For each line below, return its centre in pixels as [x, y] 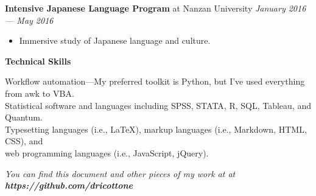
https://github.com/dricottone [69, 185]
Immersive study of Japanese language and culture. [115, 40]
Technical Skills [38, 61]
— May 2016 [29, 20]
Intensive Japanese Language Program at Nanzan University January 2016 [156, 8]
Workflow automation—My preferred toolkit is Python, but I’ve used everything [155, 81]
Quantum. [24, 117]
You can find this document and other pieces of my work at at [120, 173]
